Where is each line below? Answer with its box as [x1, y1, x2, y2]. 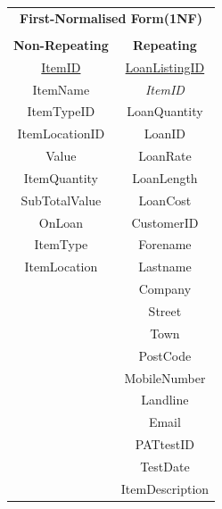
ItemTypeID [27, 102, 95, 121]
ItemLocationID [17, 124, 105, 143]
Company [138, 280, 192, 298]
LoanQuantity [127, 102, 203, 121]
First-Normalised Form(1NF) [20, 8, 202, 27]
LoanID [144, 124, 186, 143]
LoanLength [132, 168, 198, 187]
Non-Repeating [13, 35, 109, 54]
